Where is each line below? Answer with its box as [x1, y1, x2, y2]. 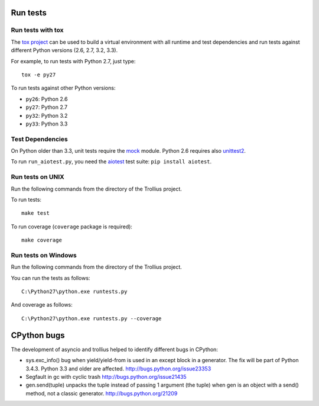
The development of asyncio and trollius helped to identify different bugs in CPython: [11, 346, 219, 353]
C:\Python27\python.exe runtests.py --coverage [21, 315, 162, 322]
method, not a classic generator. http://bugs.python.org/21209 [25, 389, 178, 397]
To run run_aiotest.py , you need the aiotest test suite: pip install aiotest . [11, 158, 212, 165]
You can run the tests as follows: [11, 274, 90, 281]
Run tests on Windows [11, 251, 77, 259]
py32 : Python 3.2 [25, 112, 68, 119]
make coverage [21, 237, 62, 244]
